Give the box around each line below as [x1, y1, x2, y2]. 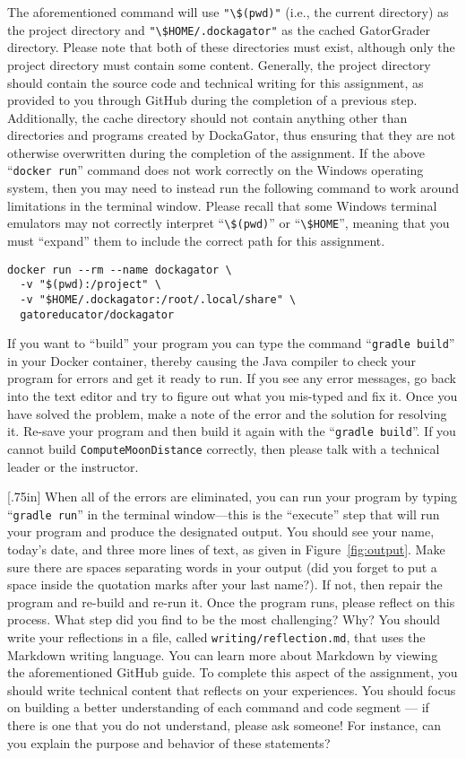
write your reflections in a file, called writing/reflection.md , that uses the [7, 627, 426, 646]
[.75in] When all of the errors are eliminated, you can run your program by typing [7, 487, 458, 506]
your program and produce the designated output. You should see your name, [7, 522, 435, 541]
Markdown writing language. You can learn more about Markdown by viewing [7, 645, 438, 664]
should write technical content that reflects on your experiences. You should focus [7, 680, 456, 699]
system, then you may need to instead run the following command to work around [7, 179, 459, 197]
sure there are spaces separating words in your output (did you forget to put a [7, 557, 437, 576]
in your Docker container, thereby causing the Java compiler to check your [7, 351, 417, 370]
